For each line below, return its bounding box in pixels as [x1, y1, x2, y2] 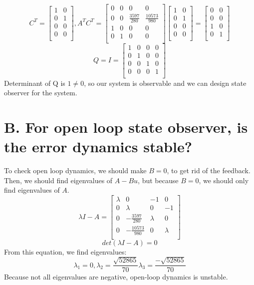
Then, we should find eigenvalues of [4, 175, 113, 185]
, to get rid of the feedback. [167, 165, 251, 176]
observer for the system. [4, 87, 77, 98]
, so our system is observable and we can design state [84, 77, 247, 88]
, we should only [199, 175, 249, 185]
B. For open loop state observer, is [4, 117, 248, 137]
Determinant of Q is [4, 77, 65, 88]
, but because [138, 175, 179, 185]
